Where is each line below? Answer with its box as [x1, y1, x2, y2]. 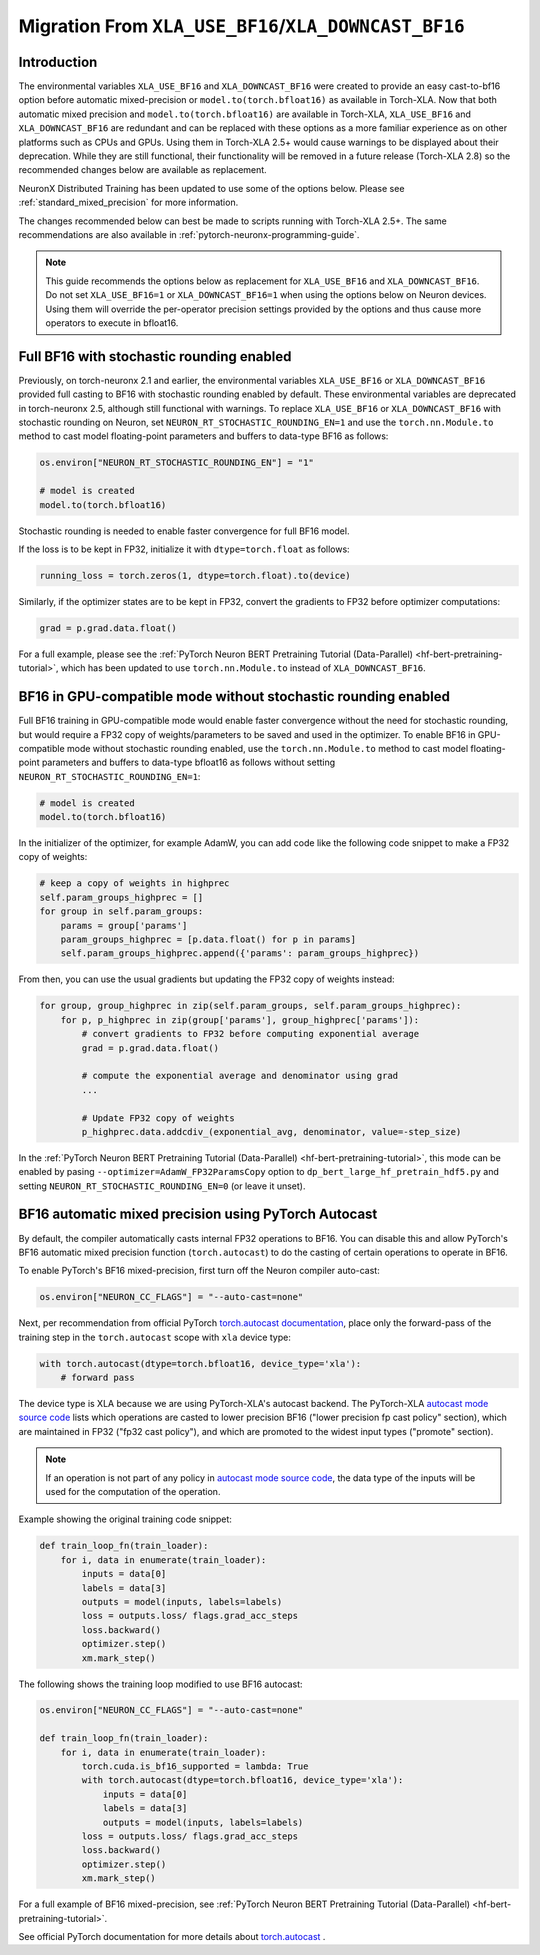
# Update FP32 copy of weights [81, 1112, 235, 1124]
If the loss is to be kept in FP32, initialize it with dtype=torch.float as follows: [18, 543, 350, 555]
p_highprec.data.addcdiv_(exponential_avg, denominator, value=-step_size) [81, 1126, 462, 1137]
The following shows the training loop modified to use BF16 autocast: [18, 1678, 304, 1690]
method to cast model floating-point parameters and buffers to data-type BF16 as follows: [18, 430, 389, 442]
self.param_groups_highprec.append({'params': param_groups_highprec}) [60, 948, 420, 959]
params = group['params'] [60, 920, 188, 931]
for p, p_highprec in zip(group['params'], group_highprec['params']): [60, 1014, 420, 1025]
